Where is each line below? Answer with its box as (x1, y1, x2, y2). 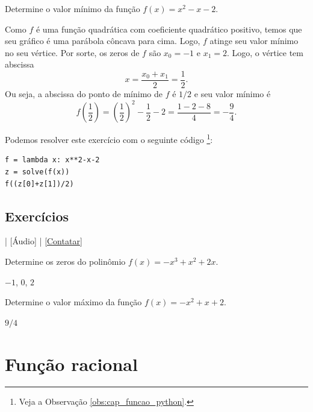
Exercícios (5, 206, 69, 225)
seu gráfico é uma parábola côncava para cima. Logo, (5, 34, 200, 47)
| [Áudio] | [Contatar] (5, 235, 82, 247)
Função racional (5, 351, 138, 376)
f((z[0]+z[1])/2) (5, 179, 74, 188)
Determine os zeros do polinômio (5, 255, 126, 267)
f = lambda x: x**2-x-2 (5, 156, 100, 165)
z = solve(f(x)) (5, 167, 70, 176)
